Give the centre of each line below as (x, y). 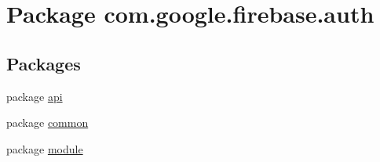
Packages (44, 63)
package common (47, 122)
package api (35, 96)
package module (45, 148)
